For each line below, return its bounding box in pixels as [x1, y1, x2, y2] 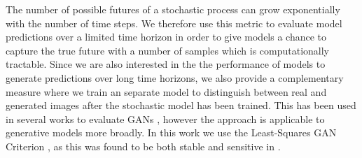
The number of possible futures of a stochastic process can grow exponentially [6, 2, 340, 16]
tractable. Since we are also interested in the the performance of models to [6, 57, 326, 71]
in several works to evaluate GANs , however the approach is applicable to [6, 111, 325, 126]
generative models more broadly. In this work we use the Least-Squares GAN [6, 125, 337, 140]
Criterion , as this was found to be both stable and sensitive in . [6, 138, 281, 153]
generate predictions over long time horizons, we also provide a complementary [6, 70, 344, 85]
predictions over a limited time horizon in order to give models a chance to [6, 29, 327, 44]
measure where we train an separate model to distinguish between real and [6, 84, 327, 99]
